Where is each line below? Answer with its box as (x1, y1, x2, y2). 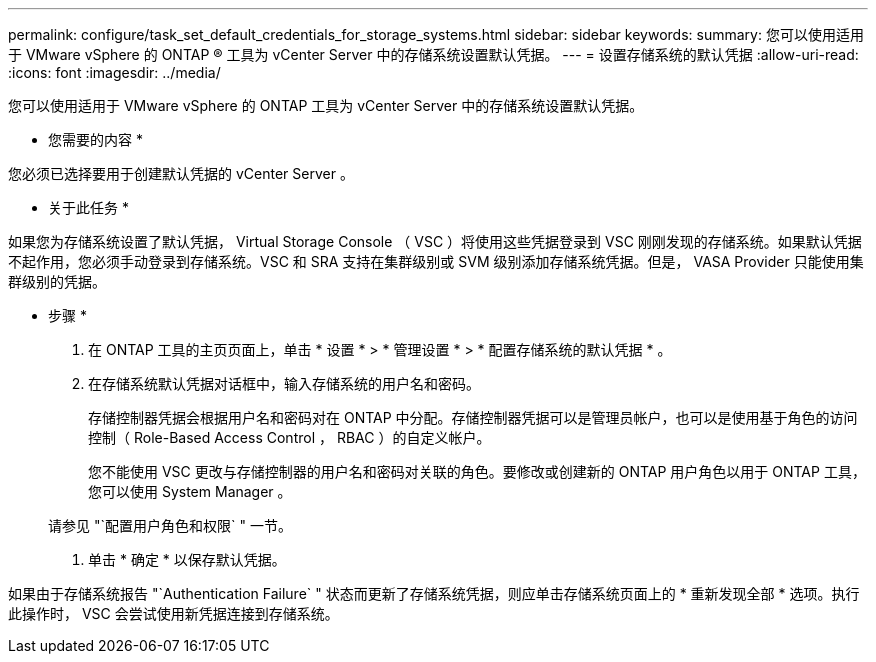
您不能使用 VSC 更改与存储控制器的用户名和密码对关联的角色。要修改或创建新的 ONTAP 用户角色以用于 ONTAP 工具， (88, 463, 866, 480)
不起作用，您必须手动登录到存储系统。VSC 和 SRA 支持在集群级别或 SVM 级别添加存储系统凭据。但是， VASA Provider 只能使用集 (8, 253, 864, 270)
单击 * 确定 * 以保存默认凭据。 (88, 551, 286, 568)
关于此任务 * (48, 199, 129, 216)
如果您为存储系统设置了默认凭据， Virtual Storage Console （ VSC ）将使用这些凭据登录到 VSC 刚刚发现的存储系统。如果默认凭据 (8, 233, 862, 250)
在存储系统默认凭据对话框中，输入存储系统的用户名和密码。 (88, 375, 480, 392)
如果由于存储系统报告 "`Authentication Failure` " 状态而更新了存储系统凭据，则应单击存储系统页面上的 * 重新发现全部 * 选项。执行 (8, 585, 860, 602)
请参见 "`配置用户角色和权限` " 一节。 (48, 517, 292, 534)
